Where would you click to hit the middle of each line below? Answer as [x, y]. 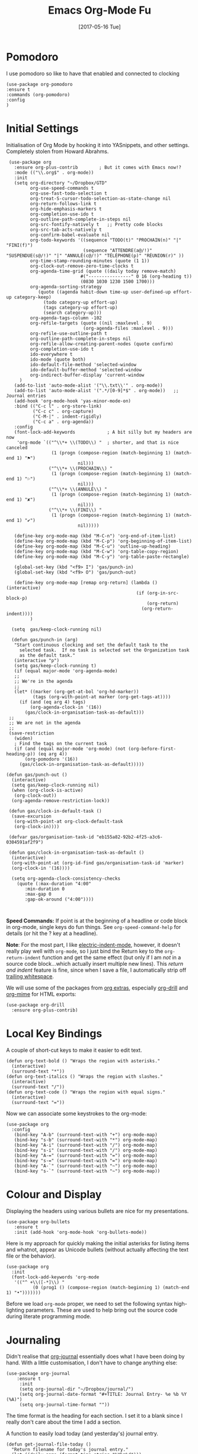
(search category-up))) [73, 313]
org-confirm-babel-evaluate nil [70, 235]
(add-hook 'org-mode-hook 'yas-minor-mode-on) [73, 401]
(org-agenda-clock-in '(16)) [66, 707]
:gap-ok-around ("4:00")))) [59, 899]
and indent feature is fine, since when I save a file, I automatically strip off [96, 970]
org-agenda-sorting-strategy [66, 287]
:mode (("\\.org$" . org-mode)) [54, 173]
